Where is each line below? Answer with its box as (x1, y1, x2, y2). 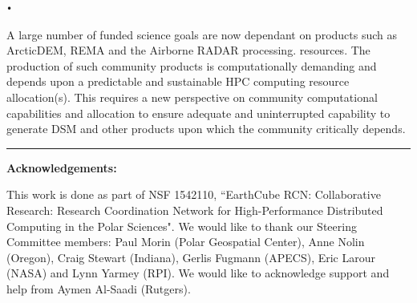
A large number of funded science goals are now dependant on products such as (6, 26, 398, 42)
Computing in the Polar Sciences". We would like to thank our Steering (6, 217, 357, 234)
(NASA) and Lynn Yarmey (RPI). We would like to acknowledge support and (6, 265, 390, 281)
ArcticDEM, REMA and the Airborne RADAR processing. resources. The (6, 42, 370, 59)
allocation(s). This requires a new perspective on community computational (6, 89, 378, 106)
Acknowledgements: (6, 159, 117, 176)
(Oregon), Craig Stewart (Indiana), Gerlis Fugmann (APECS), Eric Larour (6, 248, 375, 265)
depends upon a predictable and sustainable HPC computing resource (6, 73, 350, 90)
